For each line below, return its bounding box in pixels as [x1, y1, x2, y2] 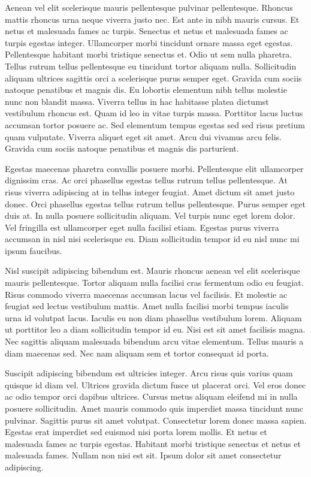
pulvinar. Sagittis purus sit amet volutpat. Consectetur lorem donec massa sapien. [5, 413, 307, 426]
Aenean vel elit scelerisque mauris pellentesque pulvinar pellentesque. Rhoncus [5, 1, 293, 13]
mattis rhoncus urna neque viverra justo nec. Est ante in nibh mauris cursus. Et [5, 13, 300, 25]
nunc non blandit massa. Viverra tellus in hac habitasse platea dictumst [5, 95, 269, 107]
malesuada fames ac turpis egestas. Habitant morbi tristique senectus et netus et [5, 437, 301, 449]
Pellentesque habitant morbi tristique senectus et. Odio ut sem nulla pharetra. [5, 48, 292, 61]
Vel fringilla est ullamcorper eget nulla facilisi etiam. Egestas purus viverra [5, 221, 279, 233]
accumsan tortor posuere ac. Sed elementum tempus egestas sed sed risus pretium [5, 118, 305, 131]
